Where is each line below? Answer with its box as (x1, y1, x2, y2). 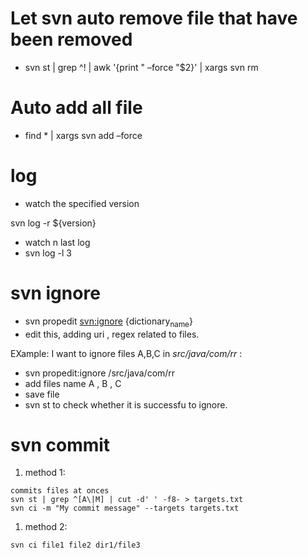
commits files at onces (10, 486, 110, 496)
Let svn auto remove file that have (10, 7, 298, 30)
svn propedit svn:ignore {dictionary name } (24, 315, 193, 329)
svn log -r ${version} (10, 217, 97, 229)
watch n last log (24, 236, 91, 248)
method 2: (24, 521, 68, 533)
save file (24, 388, 60, 400)
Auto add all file (10, 97, 143, 119)
